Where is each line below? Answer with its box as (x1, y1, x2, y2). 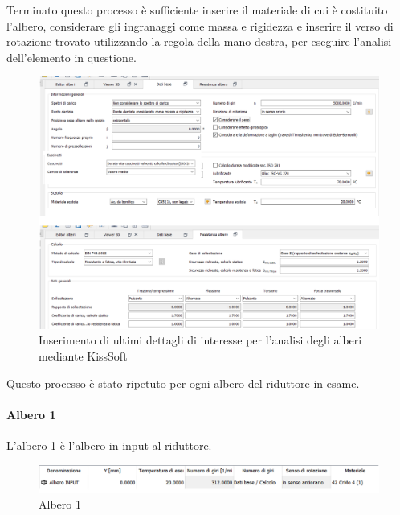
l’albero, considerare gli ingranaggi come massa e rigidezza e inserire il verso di (6, 17, 394, 34)
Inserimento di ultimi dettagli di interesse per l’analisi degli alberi (39, 332, 362, 348)
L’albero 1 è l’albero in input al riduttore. (6, 436, 212, 453)
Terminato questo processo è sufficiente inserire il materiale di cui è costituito (6, 2, 388, 18)
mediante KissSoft (39, 348, 128, 364)
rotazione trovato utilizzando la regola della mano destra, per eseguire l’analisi (6, 33, 392, 50)
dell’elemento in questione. (6, 48, 137, 65)
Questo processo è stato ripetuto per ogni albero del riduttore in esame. (6, 374, 360, 391)
